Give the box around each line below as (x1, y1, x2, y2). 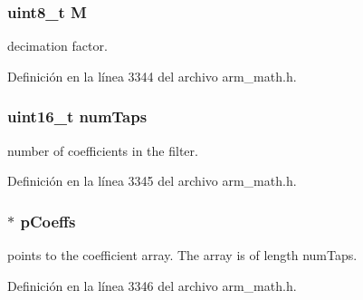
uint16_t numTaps (7, 105, 148, 128)
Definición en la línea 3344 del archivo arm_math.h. (7, 66, 297, 85)
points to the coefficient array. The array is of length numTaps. (7, 246, 358, 265)
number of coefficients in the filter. (7, 140, 198, 160)
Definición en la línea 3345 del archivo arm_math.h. (7, 171, 297, 190)
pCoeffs (20, 209, 76, 232)
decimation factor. (7, 36, 108, 55)
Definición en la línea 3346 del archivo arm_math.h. (7, 276, 297, 295)
